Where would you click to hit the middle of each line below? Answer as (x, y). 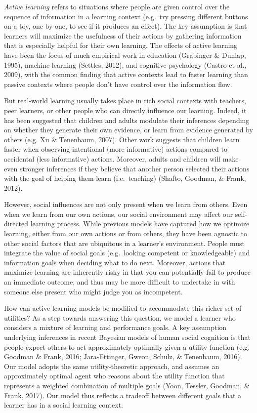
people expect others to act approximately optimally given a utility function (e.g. (127, 347)
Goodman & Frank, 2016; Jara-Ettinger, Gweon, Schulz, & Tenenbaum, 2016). (123, 356)
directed (16, 224)
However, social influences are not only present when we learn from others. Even (126, 204)
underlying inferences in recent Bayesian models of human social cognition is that (127, 337)
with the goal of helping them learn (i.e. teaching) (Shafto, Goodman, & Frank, (125, 178)
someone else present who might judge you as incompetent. (93, 291)
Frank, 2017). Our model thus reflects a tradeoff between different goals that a (123, 395)
